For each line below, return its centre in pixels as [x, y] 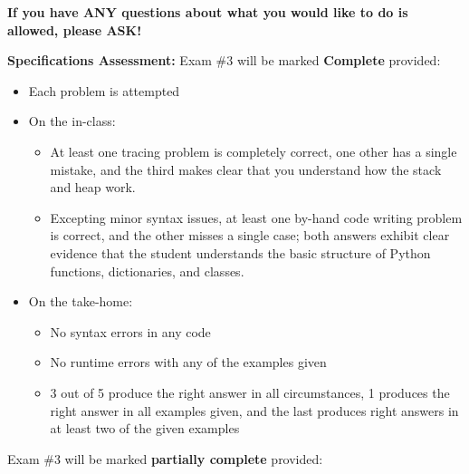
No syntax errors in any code [130, 331]
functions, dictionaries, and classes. [147, 271]
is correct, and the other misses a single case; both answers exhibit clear [250, 235]
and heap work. [93, 187]
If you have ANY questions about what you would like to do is [208, 12]
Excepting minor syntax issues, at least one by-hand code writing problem [256, 217]
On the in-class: [72, 121]
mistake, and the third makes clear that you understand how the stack [246, 169]
